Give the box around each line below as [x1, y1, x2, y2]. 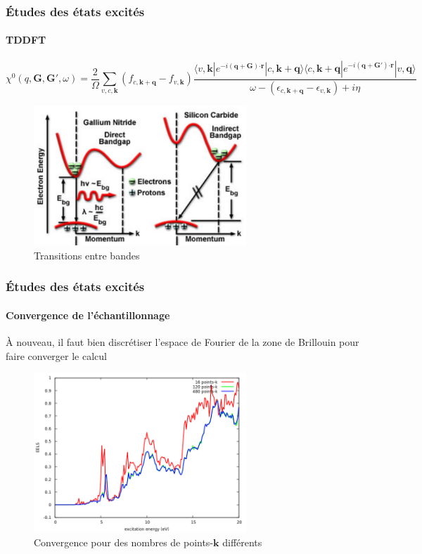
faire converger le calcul [6, 348, 107, 363]
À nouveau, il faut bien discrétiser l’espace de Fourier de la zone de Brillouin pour [6, 334, 359, 349]
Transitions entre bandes [34, 247, 140, 262]
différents [222, 534, 262, 549]
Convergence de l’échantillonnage [6, 307, 170, 322]
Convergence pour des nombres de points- [34, 534, 214, 549]
